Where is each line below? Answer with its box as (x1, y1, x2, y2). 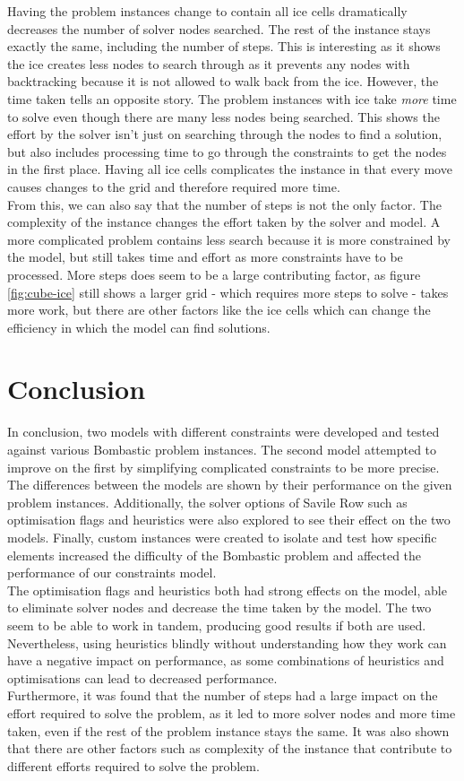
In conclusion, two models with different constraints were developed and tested (7, 422, 440, 441)
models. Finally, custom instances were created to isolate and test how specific (7, 527, 437, 546)
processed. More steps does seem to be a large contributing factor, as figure (7, 265, 421, 283)
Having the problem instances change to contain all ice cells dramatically (7, 2, 408, 20)
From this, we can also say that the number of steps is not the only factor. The (7, 195, 442, 213)
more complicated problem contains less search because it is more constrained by (7, 230, 451, 248)
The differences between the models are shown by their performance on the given (7, 475, 452, 494)
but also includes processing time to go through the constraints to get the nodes (7, 142, 447, 161)
